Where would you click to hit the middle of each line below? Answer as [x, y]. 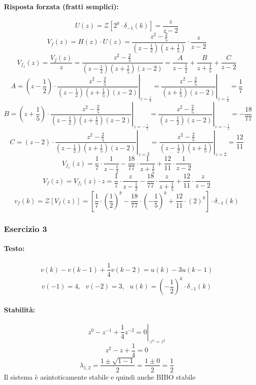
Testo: [14, 248]
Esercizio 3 [26, 228]
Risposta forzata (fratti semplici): [61, 6]
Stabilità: [20, 309]
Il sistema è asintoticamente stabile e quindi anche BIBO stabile [100, 376]
